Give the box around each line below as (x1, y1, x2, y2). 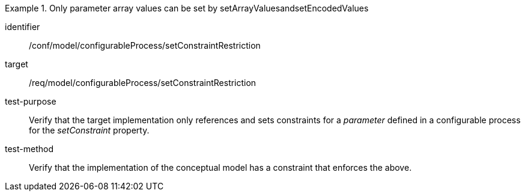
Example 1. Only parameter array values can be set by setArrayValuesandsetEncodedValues (5, 3, 369, 13)
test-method (5, 144, 53, 154)
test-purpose (5, 96, 56, 106)
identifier (5, 22, 40, 32)
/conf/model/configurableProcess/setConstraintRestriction (29, 40, 261, 51)
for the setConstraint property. (29, 125, 150, 135)
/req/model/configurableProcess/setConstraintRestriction (29, 78, 256, 88)
